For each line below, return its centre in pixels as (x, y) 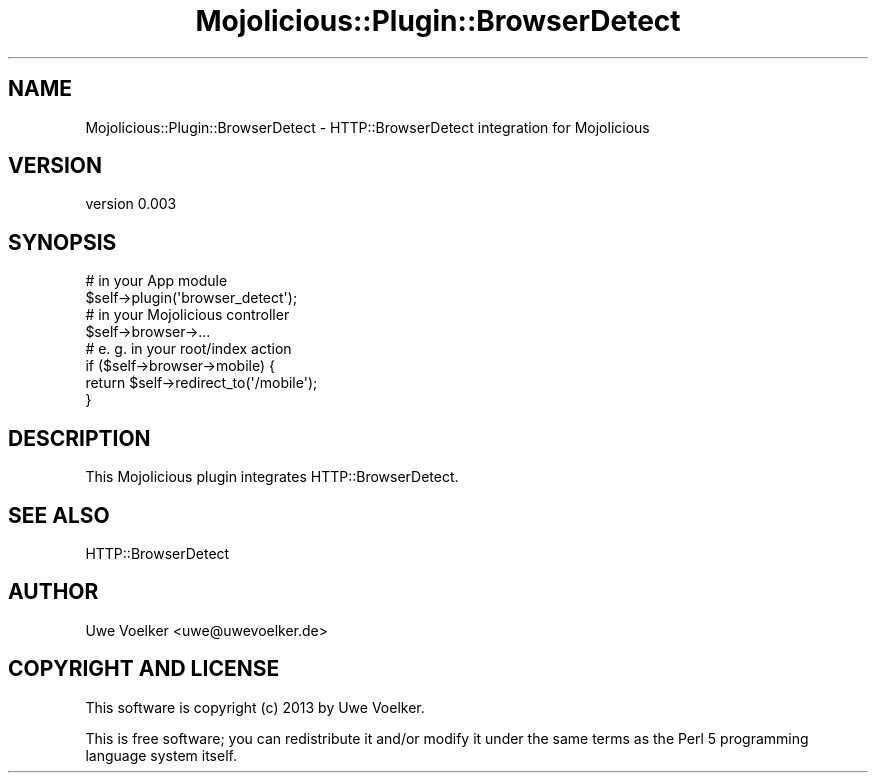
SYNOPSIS (62, 242)
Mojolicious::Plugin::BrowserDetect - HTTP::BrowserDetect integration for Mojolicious (367, 127)
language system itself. (161, 755)
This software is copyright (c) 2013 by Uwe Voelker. (255, 707)
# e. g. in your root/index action (188, 349)
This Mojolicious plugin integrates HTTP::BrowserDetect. (272, 477)
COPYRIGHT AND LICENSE (144, 669)
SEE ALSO (59, 515)
